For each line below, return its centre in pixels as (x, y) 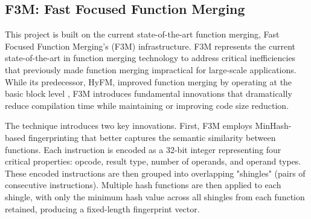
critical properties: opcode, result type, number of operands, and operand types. (153, 161)
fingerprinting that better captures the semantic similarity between (152, 137)
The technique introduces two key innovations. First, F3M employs (129, 126)
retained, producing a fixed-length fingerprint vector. (102, 208)
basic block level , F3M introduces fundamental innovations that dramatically (149, 93)
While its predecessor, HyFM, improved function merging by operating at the (149, 81)
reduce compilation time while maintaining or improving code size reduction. (147, 105)
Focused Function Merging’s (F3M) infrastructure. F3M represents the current (150, 46)
